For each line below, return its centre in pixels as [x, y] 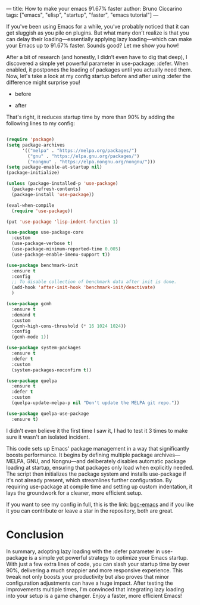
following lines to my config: [41, 123]
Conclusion [35, 534]
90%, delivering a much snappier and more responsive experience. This [95, 570]
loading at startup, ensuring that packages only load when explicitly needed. [100, 467]
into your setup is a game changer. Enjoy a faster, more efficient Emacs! [94, 595]
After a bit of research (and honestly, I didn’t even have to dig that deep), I [97, 57]
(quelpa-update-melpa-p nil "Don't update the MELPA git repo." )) [96, 403]
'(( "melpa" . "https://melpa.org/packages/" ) [79, 151]
